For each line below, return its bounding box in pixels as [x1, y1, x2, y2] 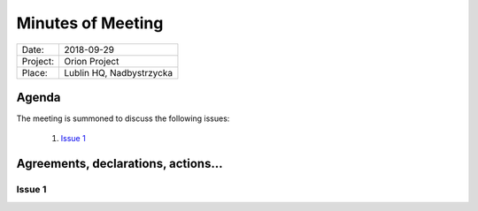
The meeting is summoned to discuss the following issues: [16, 113, 230, 124]
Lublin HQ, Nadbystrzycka [63, 66, 173, 79]
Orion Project [63, 55, 119, 67]
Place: [21, 66, 48, 79]
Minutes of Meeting [16, 13, 164, 33]
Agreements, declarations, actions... [16, 156, 223, 171]
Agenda [16, 89, 61, 105]
